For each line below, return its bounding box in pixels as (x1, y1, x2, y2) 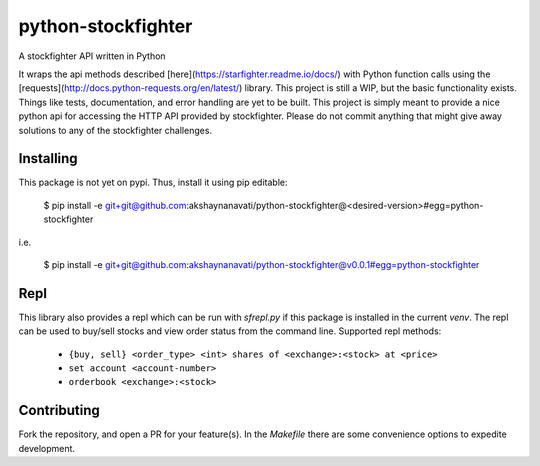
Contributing (18, 402, 100, 419)
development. (18, 442, 75, 454)
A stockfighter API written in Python (18, 50, 166, 62)
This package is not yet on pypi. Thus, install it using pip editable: (18, 176, 288, 189)
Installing (18, 150, 79, 167)
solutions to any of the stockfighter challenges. (18, 124, 213, 136)
